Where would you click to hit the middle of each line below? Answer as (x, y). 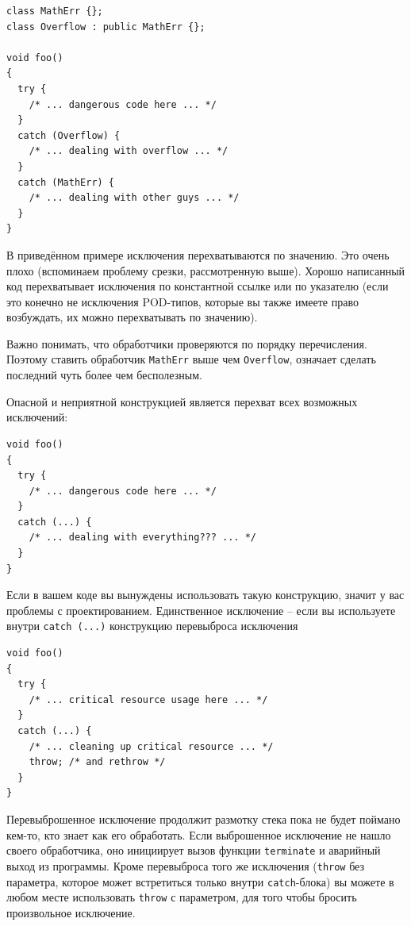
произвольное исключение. (71, 912)
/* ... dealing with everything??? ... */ (142, 538)
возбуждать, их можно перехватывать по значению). (132, 317)
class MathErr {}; (55, 11)
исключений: (37, 417)
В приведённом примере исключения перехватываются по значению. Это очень (198, 254)
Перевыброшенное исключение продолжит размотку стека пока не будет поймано (204, 819)
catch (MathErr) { (66, 182)
